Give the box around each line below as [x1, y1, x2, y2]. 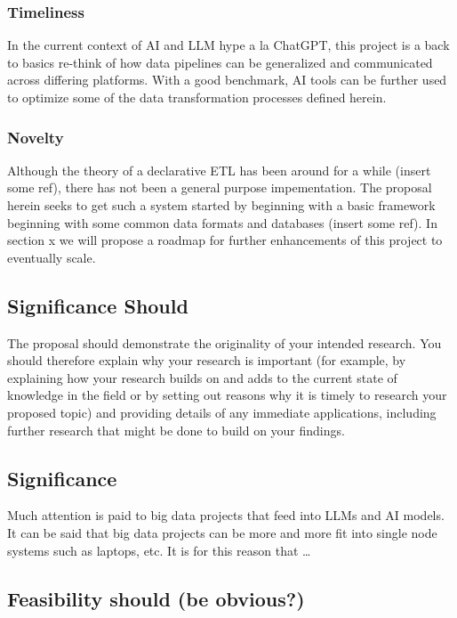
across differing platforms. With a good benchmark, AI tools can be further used [7, 70, 447, 89]
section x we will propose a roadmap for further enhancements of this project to [7, 231, 443, 249]
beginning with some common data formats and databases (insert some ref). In [7, 213, 437, 232]
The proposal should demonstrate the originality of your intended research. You [7, 333, 442, 352]
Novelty [7, 126, 64, 148]
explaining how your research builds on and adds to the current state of [7, 368, 397, 386]
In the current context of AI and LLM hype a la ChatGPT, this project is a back [7, 36, 450, 54]
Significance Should [7, 291, 188, 319]
